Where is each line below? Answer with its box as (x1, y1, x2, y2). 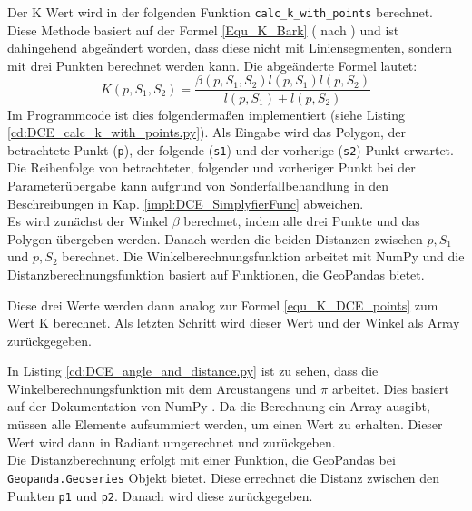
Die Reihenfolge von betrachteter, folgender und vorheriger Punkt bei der (7, 158, 416, 177)
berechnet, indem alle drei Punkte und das (183, 211, 420, 231)
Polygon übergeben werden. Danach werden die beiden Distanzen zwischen (7, 229, 423, 248)
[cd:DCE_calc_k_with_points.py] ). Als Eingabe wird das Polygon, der (7, 123, 407, 142)
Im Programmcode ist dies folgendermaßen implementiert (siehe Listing (7, 104, 405, 123)
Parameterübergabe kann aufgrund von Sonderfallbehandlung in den (7, 175, 389, 194)
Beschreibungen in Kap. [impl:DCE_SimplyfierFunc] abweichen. (7, 193, 364, 212)
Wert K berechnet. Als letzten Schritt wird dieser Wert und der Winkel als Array (7, 313, 460, 332)
